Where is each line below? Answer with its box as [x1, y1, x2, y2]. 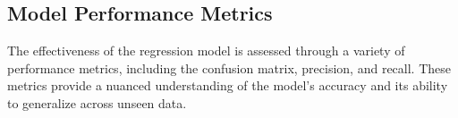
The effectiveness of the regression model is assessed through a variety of [7, 41, 405, 60]
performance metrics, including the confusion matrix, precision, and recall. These [7, 58, 452, 77]
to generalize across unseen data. [7, 93, 187, 112]
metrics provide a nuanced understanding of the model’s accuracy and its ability [7, 76, 448, 95]
